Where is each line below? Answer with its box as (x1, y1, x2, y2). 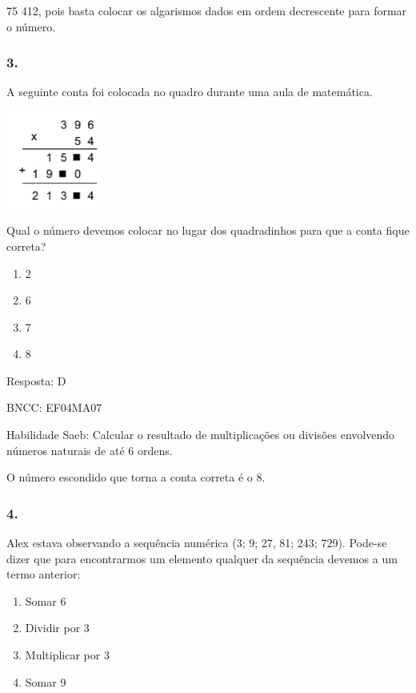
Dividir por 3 (25, 619, 90, 636)
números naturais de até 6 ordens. (6, 441, 173, 458)
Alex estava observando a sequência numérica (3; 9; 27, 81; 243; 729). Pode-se (6, 534, 387, 551)
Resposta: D (6, 372, 66, 389)
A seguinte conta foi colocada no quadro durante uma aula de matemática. (6, 83, 373, 100)
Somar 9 (25, 673, 66, 690)
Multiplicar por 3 (25, 647, 110, 663)
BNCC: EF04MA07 (6, 399, 102, 416)
